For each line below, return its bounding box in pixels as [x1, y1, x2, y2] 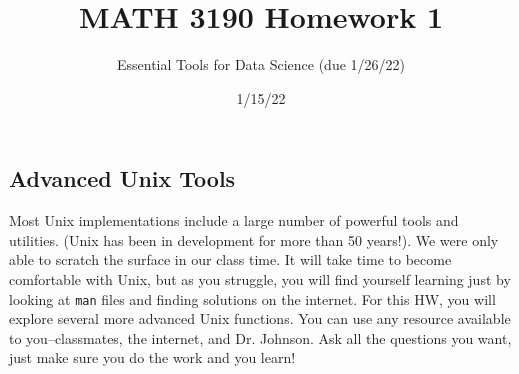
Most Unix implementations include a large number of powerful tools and [9, 210, 459, 231]
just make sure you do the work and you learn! [9, 347, 296, 368]
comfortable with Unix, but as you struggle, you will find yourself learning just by [9, 268, 511, 289]
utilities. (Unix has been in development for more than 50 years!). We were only [9, 229, 499, 250]
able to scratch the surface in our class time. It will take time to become [9, 249, 452, 270]
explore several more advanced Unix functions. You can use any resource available [9, 308, 511, 329]
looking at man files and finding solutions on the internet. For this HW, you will [9, 288, 496, 309]
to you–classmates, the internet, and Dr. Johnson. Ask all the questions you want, [9, 327, 512, 348]
